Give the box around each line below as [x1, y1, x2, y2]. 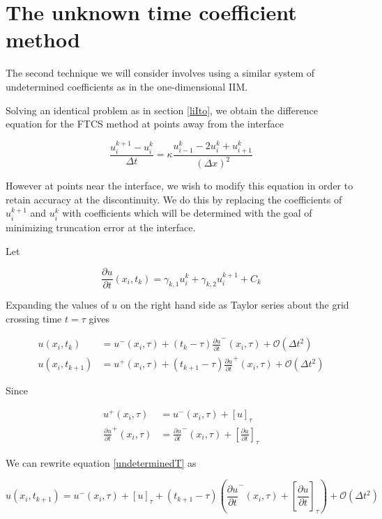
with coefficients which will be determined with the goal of [62, 206, 312, 220]
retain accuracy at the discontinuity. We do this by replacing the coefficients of [6, 192, 342, 206]
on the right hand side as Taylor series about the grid [121, 297, 349, 312]
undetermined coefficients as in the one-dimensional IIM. [6, 79, 248, 93]
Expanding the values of [6, 297, 109, 312]
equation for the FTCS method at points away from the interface [6, 116, 284, 131]
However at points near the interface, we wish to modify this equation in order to [6, 178, 353, 193]
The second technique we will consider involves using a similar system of [6, 65, 315, 80]
